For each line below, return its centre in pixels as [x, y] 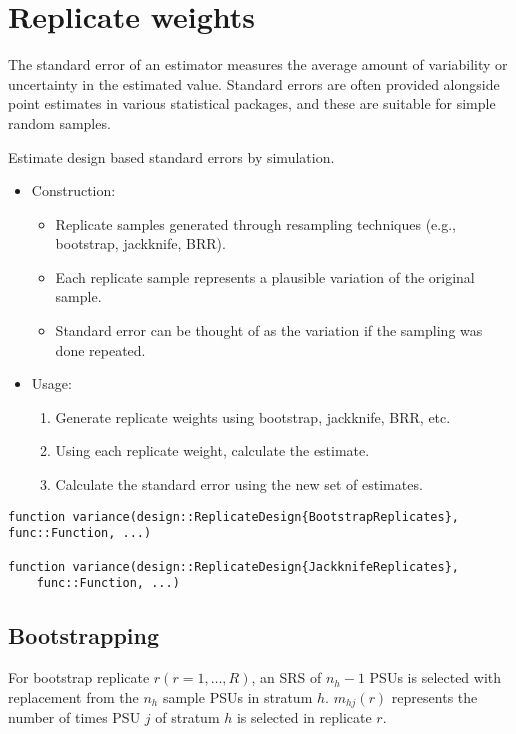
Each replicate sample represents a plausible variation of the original [265, 276]
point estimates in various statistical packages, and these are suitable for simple [252, 103]
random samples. [59, 122]
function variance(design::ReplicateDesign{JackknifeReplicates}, [234, 566]
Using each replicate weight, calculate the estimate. [212, 450]
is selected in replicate [304, 717]
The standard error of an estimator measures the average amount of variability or [258, 64]
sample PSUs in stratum [237, 696]
